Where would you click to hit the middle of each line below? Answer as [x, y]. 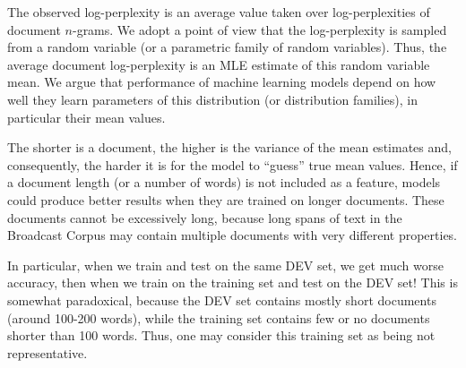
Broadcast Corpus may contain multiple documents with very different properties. [233, 235]
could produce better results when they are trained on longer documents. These [226, 199]
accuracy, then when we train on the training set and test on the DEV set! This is [233, 282]
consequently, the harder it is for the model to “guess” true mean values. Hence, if [233, 164]
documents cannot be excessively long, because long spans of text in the [205, 217]
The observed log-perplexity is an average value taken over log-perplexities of [219, 12]
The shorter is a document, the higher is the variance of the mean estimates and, [229, 147]
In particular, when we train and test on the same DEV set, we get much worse [225, 265]
